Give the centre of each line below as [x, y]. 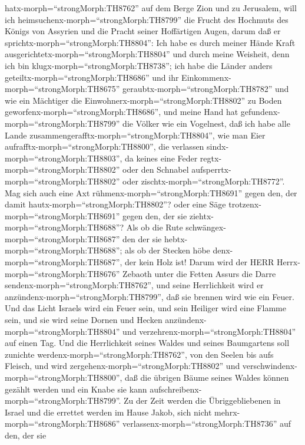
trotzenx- [245, 204]
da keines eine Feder [161, 158]
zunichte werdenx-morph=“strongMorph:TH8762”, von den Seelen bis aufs [139, 354]
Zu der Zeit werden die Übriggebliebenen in [202, 400]
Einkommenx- [206, 77]
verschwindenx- [270, 366]
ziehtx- [201, 215]
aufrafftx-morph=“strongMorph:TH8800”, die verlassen [105, 146]
